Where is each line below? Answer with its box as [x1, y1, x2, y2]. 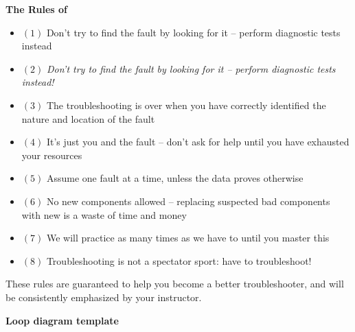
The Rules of [5, 2, 67, 16]
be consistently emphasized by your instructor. [5, 289, 202, 304]
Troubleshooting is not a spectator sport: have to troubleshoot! [46, 253, 312, 268]
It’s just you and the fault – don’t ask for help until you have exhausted [46, 134, 350, 149]
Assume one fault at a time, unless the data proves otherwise [46, 171, 304, 185]
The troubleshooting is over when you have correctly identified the [46, 97, 326, 112]
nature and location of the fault [21, 111, 155, 126]
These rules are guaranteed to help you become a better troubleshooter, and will [5, 276, 344, 291]
